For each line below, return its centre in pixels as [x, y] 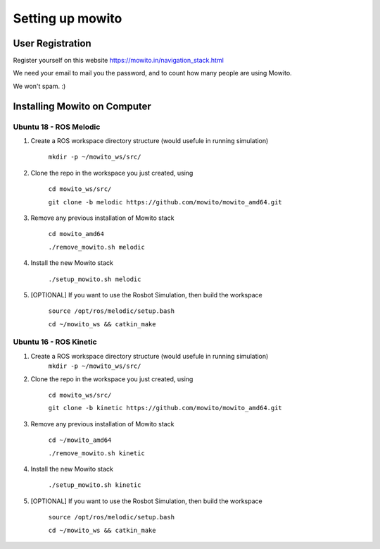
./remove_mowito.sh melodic [97, 247]
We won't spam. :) [39, 86]
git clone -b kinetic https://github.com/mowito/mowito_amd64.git [165, 408]
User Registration [52, 43]
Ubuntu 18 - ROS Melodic [57, 127]
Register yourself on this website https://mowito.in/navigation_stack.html [119, 61]
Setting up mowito [68, 18]
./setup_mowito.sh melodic [95, 279]
